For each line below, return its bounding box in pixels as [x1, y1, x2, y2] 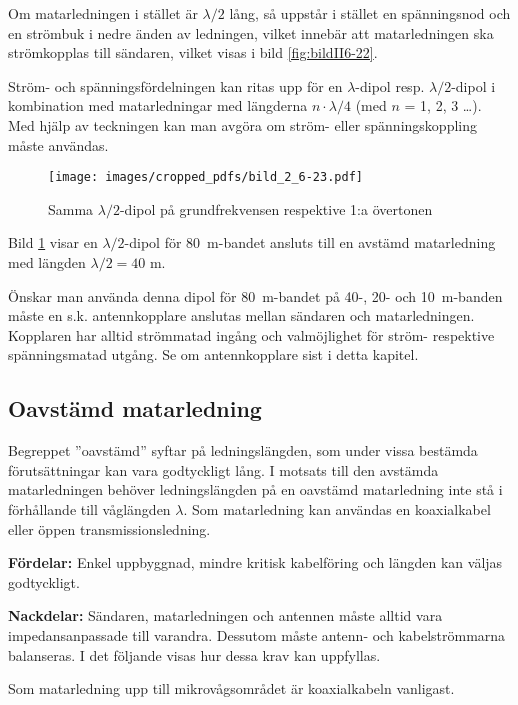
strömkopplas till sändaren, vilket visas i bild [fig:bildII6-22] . [8, 42, 378, 63]
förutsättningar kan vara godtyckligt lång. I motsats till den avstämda [8, 459, 439, 480]
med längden [8, 252, 86, 272]
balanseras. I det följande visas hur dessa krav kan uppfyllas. [8, 644, 381, 665]
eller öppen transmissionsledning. [8, 518, 211, 539]
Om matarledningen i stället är [8, 3, 198, 23]
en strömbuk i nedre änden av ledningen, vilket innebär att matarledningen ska [8, 22, 494, 43]
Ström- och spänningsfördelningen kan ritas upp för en [8, 75, 343, 96]
